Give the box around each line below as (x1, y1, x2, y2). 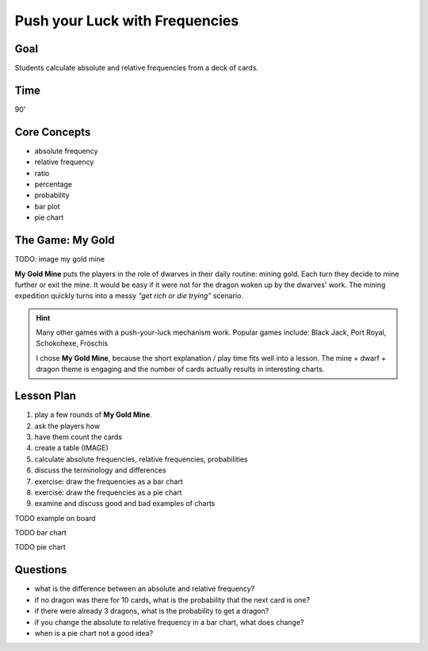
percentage (34, 179, 73, 190)
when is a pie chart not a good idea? (34, 628, 154, 638)
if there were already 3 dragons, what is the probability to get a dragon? (34, 607, 269, 616)
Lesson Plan (14, 389, 77, 403)
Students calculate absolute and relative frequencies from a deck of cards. (14, 63, 259, 73)
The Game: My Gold (14, 234, 115, 247)
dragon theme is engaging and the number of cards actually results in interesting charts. (36, 365, 325, 374)
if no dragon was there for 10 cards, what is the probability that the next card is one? (34, 595, 311, 604)
